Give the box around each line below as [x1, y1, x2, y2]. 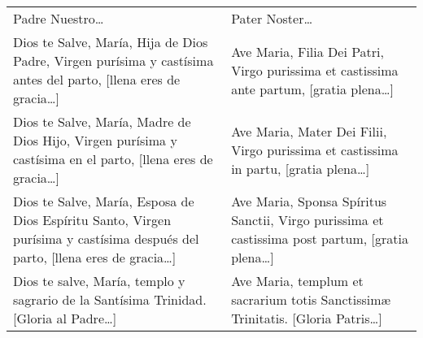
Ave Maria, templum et [231, 271, 364, 290]
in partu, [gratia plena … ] [231, 158, 370, 178]
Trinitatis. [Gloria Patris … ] [231, 309, 382, 327]
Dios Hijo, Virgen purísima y [13, 131, 177, 149]
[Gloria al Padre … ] [13, 309, 117, 327]
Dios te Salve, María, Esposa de [13, 192, 194, 210]
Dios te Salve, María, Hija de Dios [13, 32, 208, 51]
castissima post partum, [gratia [231, 229, 408, 248]
